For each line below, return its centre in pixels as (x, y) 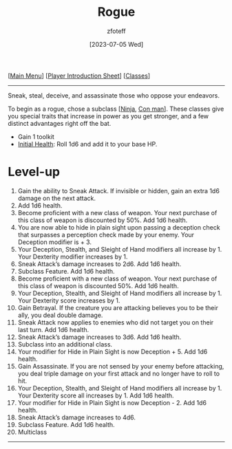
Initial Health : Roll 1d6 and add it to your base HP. (87, 144)
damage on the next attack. (56, 198)
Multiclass (32, 432)
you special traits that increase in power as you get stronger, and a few (108, 116)
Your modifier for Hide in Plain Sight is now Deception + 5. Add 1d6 (113, 351)
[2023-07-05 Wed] (116, 44)
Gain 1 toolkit (36, 136)
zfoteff (116, 31)
